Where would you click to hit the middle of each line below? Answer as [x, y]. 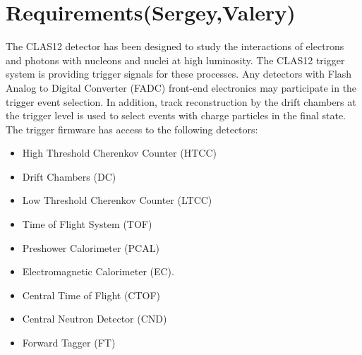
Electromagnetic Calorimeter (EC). [98, 271]
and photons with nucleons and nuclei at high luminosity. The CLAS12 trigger [175, 60]
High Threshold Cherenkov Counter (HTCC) [119, 153]
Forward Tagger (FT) [69, 343]
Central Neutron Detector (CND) [95, 319]
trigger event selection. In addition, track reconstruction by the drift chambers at [181, 101]
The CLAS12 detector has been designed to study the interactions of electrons [175, 46]
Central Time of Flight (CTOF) [91, 295]
